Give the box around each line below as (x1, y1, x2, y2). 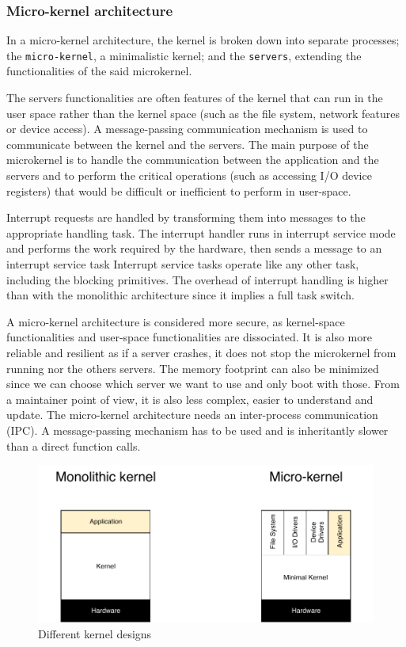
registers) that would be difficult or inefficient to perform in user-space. (6, 182, 351, 199)
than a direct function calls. (6, 437, 141, 454)
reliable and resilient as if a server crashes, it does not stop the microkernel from (6, 344, 397, 360)
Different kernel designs (38, 625, 152, 641)
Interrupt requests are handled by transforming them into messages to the (6, 209, 366, 226)
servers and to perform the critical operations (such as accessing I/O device (6, 167, 372, 184)
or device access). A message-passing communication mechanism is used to (6, 120, 368, 137)
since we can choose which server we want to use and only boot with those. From (6, 375, 400, 392)
